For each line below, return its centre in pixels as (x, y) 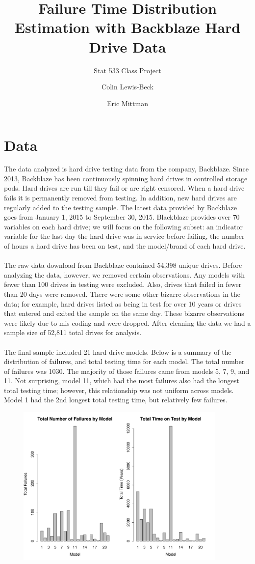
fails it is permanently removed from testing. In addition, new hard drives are (120, 197)
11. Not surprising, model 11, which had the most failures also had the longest (122, 381)
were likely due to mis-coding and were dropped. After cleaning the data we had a (127, 323)
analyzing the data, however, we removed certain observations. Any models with (125, 274)
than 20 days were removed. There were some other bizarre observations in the (122, 294)
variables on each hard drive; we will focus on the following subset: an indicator (123, 226)
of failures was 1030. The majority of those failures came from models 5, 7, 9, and (127, 371)
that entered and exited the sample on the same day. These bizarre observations (124, 313)
